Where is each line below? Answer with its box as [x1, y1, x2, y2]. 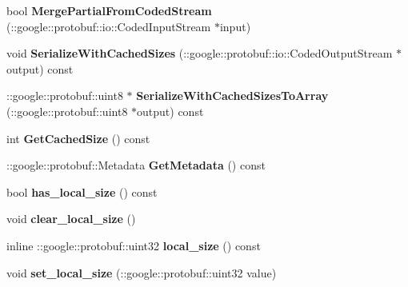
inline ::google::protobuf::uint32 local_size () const [6, 237, 261, 253]
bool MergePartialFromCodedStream [6, 2, 212, 18]
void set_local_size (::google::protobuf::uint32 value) [6, 264, 277, 281]
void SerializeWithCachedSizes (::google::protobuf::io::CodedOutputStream [6, 45, 393, 62]
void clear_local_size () [6, 210, 136, 227]
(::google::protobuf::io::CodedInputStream [6, 18, 211, 34]
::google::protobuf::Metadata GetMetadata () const [6, 157, 266, 173]
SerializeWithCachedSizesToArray [136, 87, 329, 104]
